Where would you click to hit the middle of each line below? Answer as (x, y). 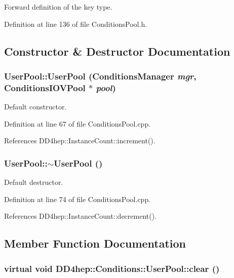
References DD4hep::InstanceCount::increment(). (80, 141)
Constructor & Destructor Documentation (117, 51)
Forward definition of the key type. (58, 7)
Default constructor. (35, 107)
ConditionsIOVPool (45, 87)
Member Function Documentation (95, 243)
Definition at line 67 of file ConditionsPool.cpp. (77, 123)
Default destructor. (34, 182)
